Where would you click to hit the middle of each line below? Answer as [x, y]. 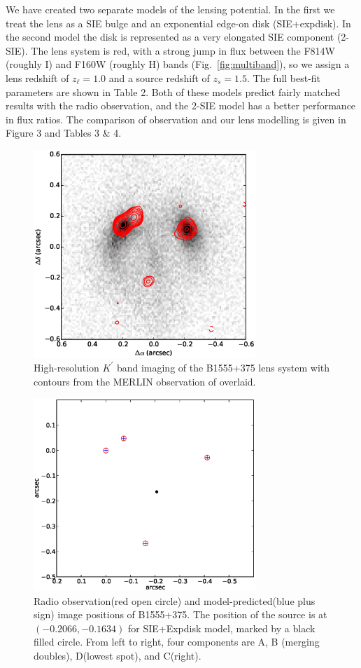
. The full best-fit [284, 77]
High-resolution [66, 367]
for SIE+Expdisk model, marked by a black [221, 628]
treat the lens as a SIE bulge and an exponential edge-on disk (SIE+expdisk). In [178, 23]
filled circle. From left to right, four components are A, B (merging [177, 642]
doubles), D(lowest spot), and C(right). [118, 656]
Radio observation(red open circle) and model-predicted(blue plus [175, 600]
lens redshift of [37, 77]
